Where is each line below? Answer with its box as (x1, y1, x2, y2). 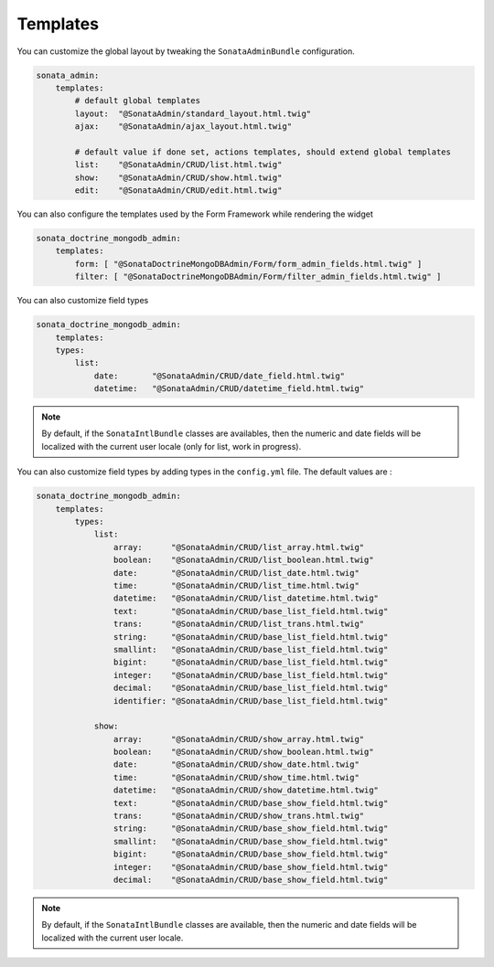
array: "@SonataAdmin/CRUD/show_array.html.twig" (113, 734, 365, 744)
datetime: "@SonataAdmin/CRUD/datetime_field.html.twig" (93, 384, 365, 394)
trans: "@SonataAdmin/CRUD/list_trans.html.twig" (113, 619, 365, 630)
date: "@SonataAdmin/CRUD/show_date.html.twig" (113, 760, 360, 770)
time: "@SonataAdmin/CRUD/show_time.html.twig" (113, 772, 360, 782)
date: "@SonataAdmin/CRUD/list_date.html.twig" (113, 568, 360, 578)
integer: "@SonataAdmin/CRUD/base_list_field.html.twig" (113, 670, 389, 680)
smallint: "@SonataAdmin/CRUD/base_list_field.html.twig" (113, 644, 389, 654)
